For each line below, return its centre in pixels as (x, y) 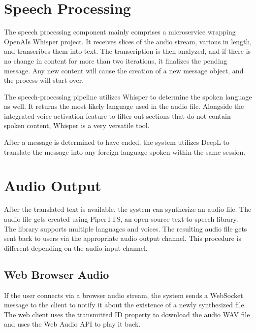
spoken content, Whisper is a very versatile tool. (77, 125)
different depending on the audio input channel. (76, 248)
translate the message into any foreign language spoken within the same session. (125, 151)
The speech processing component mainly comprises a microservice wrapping (120, 32)
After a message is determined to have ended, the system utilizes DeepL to (117, 142)
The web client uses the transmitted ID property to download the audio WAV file (127, 314)
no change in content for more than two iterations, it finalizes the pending (116, 60)
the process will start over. (44, 80)
